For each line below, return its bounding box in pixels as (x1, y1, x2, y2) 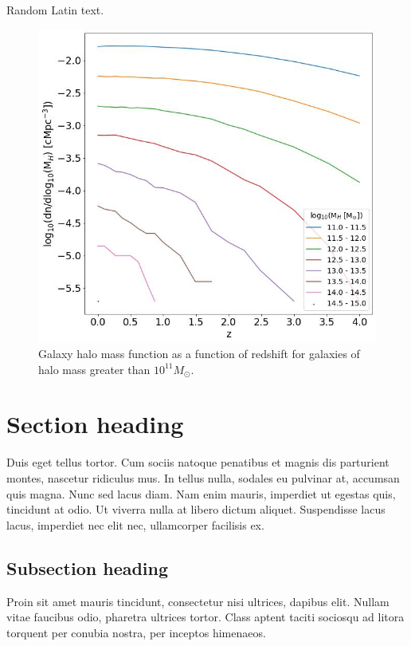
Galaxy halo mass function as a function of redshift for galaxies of (38, 345, 360, 362)
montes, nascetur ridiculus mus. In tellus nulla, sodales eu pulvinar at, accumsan (6, 470, 400, 486)
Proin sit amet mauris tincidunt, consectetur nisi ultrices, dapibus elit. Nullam (6, 593, 389, 609)
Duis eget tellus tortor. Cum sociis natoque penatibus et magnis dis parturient (6, 454, 389, 471)
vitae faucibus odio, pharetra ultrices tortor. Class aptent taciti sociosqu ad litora (6, 609, 405, 625)
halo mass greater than (38, 360, 151, 377)
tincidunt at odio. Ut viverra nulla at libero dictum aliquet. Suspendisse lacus (6, 501, 386, 518)
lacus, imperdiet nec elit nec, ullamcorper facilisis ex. (6, 516, 264, 533)
